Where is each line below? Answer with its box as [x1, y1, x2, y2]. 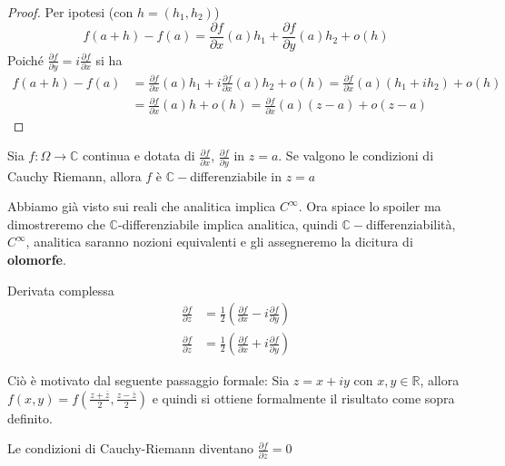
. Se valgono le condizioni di [278, 146, 434, 165]
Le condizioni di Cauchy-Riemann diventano [7, 439, 254, 458]
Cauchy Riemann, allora [7, 166, 142, 185]
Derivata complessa [7, 280, 114, 299]
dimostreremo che [7, 214, 105, 233]
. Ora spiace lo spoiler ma [298, 197, 441, 216]
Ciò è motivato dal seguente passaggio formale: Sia [7, 371, 290, 390]
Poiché [7, 50, 44, 69]
